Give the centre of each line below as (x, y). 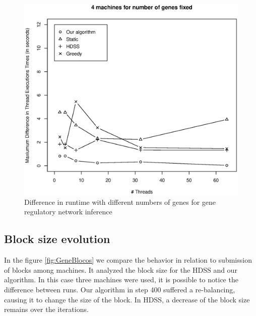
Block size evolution (57, 239)
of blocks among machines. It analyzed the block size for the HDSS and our (121, 269)
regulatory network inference (68, 212)
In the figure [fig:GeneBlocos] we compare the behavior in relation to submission (128, 260)
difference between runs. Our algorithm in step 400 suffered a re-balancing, (120, 290)
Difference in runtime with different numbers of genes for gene (120, 202)
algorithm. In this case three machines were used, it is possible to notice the (121, 280)
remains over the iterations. (46, 309)
